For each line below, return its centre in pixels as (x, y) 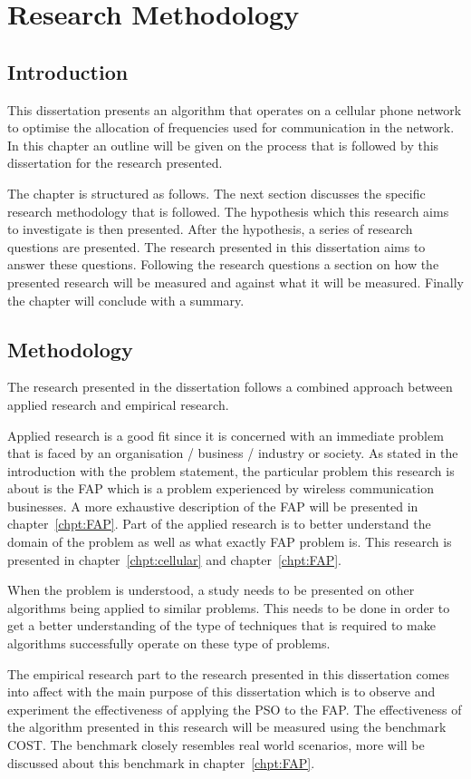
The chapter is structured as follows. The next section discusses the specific (216, 193)
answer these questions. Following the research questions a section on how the (223, 264)
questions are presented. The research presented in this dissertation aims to (216, 246)
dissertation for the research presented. (115, 163)
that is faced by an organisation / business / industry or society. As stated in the (233, 453)
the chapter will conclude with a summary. (126, 300)
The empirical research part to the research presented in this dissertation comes (229, 673)
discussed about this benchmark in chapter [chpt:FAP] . (161, 762)
